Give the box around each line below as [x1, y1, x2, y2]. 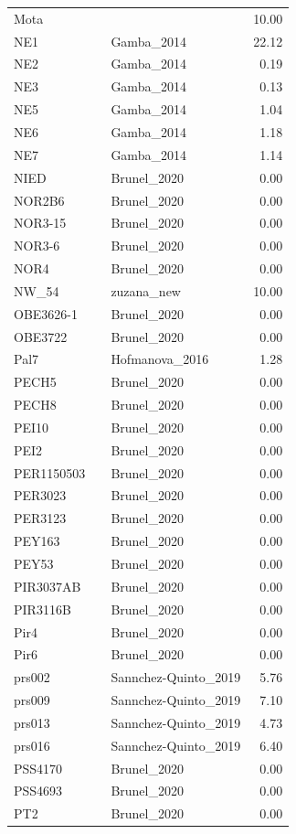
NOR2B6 [14, 190, 65, 209]
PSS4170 [14, 758, 63, 777]
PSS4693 [14, 781, 63, 800]
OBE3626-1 [14, 304, 78, 323]
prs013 [14, 712, 50, 732]
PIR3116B [14, 599, 71, 618]
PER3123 [14, 508, 67, 528]
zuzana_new [111, 281, 181, 300]
